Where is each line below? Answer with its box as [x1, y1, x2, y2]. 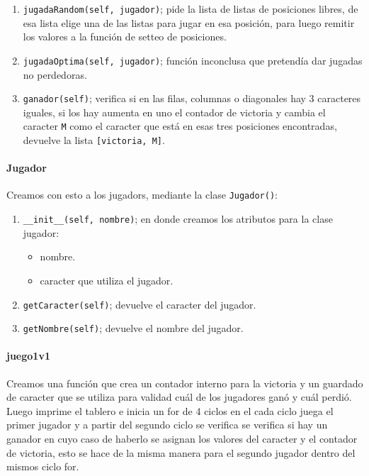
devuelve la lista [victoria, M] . [23, 133, 165, 147]
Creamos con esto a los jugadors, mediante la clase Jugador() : [6, 187, 278, 202]
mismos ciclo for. [6, 459, 79, 474]
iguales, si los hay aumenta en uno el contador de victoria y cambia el [23, 104, 326, 119]
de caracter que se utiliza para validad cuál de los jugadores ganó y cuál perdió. [6, 389, 352, 404]
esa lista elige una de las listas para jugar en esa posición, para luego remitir [23, 15, 355, 30]
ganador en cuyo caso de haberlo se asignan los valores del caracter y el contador [6, 431, 358, 446]
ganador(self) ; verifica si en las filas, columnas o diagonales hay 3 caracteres [23, 91, 361, 106]
